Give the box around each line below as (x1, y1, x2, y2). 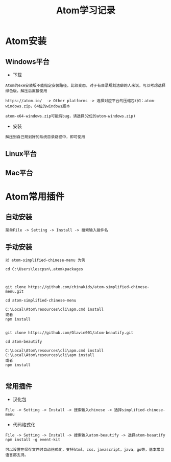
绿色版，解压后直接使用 (5, 88, 47, 94)
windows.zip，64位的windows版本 (5, 104, 70, 109)
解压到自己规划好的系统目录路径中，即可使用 (5, 134, 85, 140)
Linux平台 (5, 149, 37, 158)
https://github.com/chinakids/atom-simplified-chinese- (28, 284, 150, 289)
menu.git (5, 289, 24, 294)
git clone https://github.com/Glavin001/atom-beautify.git (5, 330, 134, 335)
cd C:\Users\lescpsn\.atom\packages (5, 266, 83, 271)
